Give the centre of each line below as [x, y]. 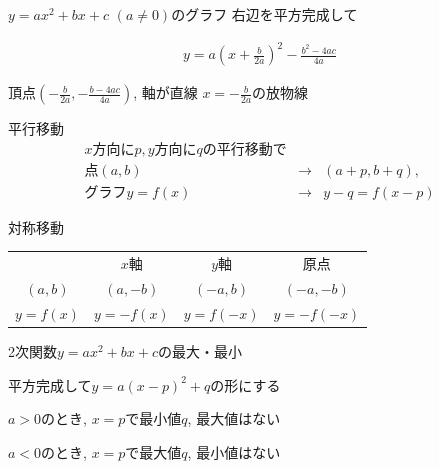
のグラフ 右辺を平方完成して [264, 14]
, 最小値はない [234, 451]
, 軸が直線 [165, 92]
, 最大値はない [234, 418]
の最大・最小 [199, 350]
